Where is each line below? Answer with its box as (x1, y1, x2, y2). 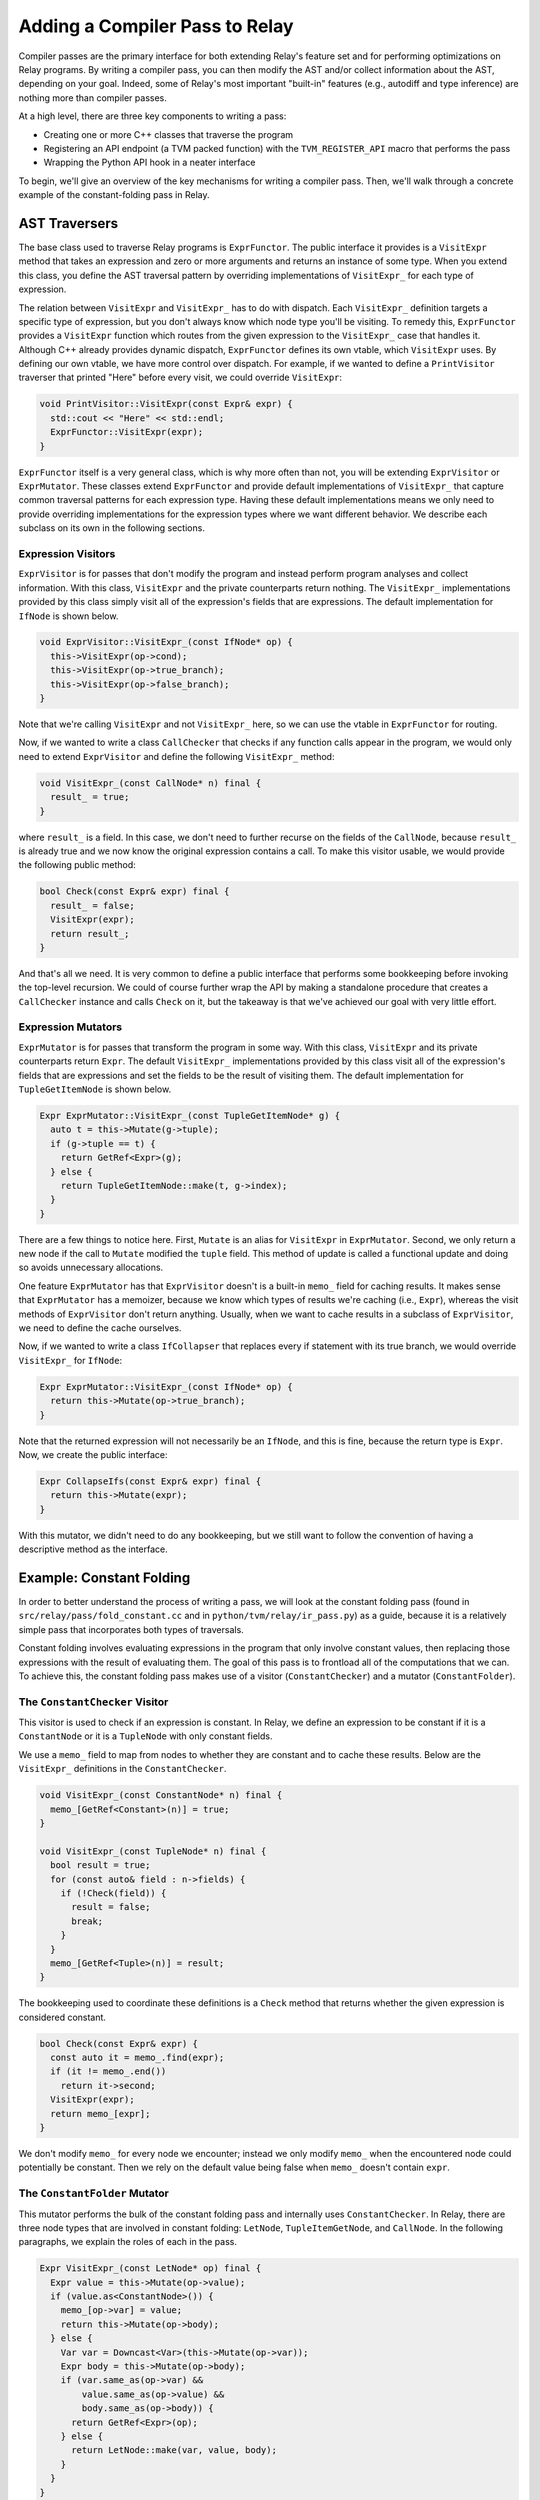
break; (71, 1915, 104, 1927)
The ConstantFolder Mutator (18, 2186, 170, 2200)
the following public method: (18, 859, 137, 871)
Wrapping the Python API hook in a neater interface (43, 156, 256, 169)
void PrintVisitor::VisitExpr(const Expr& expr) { (39, 398, 294, 410)
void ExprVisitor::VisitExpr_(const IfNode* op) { (39, 636, 294, 648)
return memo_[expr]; (50, 2108, 151, 2119)
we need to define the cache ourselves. (18, 1322, 182, 1334)
